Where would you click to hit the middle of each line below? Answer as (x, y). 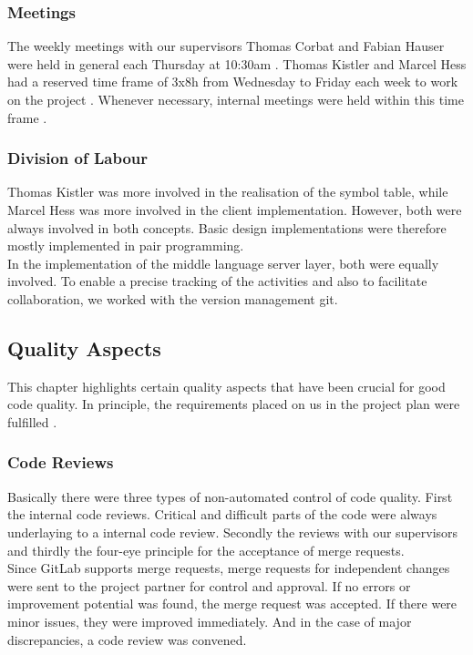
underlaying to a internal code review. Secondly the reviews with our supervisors (233, 532)
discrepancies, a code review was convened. (127, 639)
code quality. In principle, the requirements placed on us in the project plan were (234, 404)
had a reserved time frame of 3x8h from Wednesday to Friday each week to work (233, 82)
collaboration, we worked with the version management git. (173, 298)
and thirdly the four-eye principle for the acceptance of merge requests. (206, 550)
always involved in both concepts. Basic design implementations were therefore (227, 227)
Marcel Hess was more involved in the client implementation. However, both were (235, 210)
